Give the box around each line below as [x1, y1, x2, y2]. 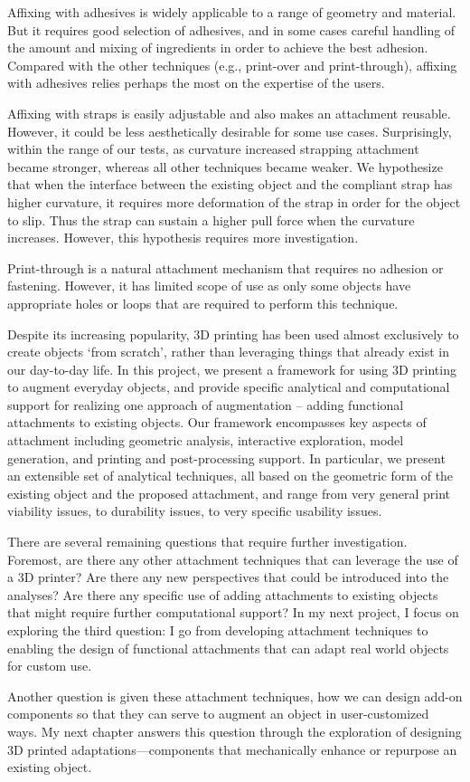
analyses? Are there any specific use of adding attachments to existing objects [7, 585, 438, 604]
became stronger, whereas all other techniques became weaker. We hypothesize [7, 157, 443, 176]
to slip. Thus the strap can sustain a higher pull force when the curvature [7, 210, 415, 229]
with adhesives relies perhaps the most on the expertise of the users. [7, 73, 385, 92]
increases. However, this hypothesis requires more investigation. [7, 228, 359, 247]
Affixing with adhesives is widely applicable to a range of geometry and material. [7, 3, 456, 21]
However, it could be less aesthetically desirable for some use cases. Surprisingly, [7, 121, 452, 140]
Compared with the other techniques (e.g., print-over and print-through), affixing [7, 55, 457, 74]
